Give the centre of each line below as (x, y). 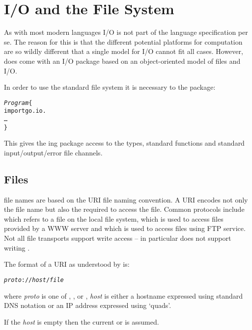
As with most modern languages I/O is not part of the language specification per (126, 32)
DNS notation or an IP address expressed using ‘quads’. (88, 305)
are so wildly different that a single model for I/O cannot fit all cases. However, (124, 51)
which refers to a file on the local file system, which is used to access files (114, 218)
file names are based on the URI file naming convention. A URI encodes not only (126, 199)
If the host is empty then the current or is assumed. (82, 321)
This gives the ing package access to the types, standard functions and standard (124, 143)
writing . (17, 247)
